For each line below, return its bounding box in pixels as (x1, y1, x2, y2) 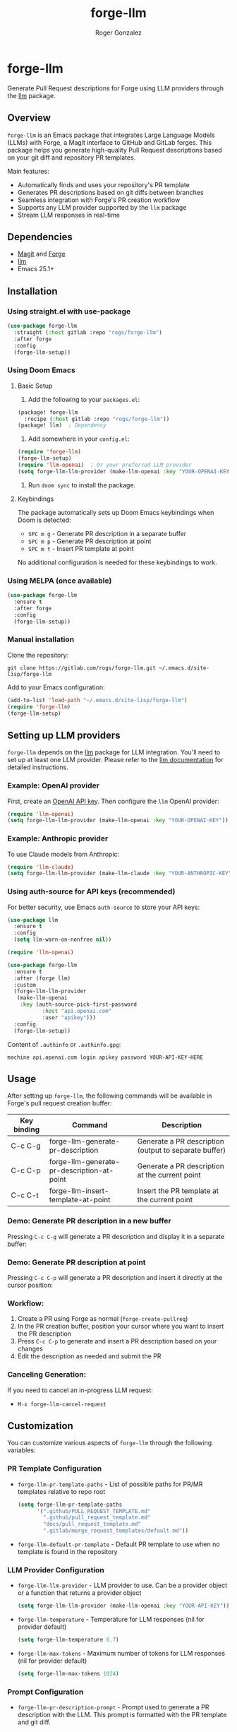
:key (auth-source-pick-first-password (20, 1001, 138, 1008)
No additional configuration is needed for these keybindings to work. (17, 558, 217, 567)
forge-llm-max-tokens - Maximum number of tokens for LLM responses (17, 1649, 226, 1658)
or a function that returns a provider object (17, 1589, 142, 1597)
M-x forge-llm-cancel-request (17, 1401, 107, 1408)
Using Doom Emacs (7, 365, 75, 375)
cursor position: (7, 1281, 53, 1289)
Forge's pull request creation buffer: (7, 1099, 112, 1108)
